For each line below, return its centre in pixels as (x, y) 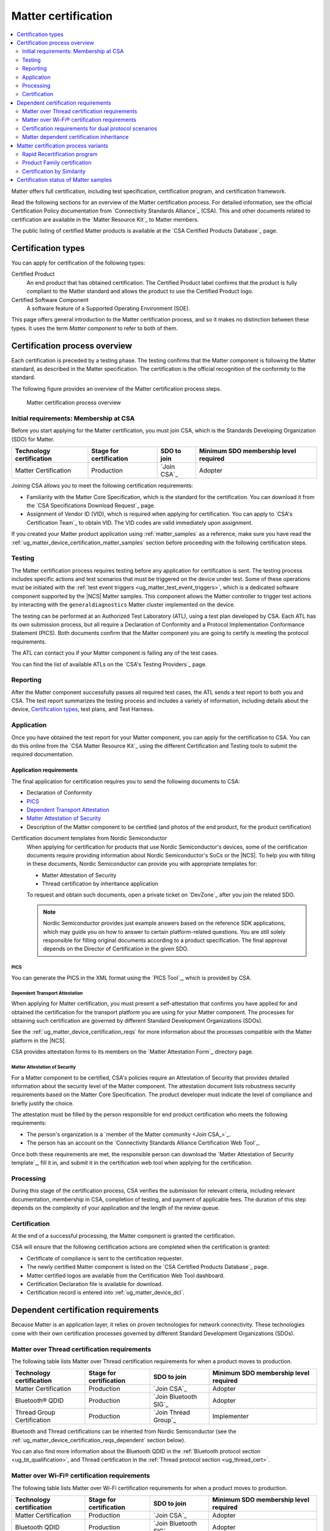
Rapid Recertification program (60, 154)
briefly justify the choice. (43, 1103)
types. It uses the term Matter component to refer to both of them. (95, 328)
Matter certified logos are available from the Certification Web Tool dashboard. (126, 1275)
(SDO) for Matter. (33, 439)
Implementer (230, 1416)
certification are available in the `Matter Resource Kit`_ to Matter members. (105, 219)
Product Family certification (57, 163)
